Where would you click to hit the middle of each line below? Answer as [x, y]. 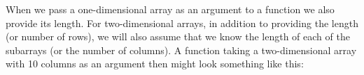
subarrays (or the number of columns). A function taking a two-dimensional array [181, 50]
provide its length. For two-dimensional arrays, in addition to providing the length [182, 23]
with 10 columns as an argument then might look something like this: [155, 64]
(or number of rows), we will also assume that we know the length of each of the [178, 36]
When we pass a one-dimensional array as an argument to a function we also [170, 9]
